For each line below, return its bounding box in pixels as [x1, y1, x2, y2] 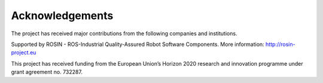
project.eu [11, 49, 36, 56]
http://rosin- [265, 41, 295, 48]
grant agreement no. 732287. [11, 69, 83, 76]
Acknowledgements [11, 9, 114, 22]
